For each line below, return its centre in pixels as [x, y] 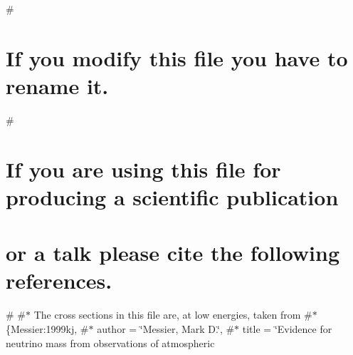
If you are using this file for [143, 169]
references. [59, 281]
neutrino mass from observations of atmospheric [110, 343]
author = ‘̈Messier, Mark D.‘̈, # [166, 328]
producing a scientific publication [172, 196]
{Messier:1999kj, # [47, 328]
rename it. [57, 85]
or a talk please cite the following [173, 253]
